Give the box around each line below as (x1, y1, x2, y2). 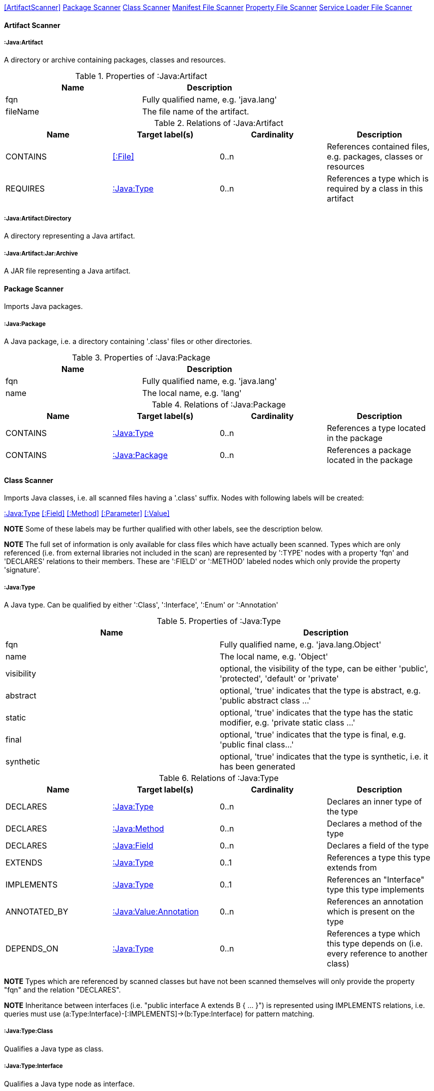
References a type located (327, 422, 426, 433)
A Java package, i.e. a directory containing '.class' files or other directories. (4, 336, 252, 345)
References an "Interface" (327, 874, 425, 884)
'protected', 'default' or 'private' (220, 673, 339, 683)
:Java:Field (112, 840, 153, 850)
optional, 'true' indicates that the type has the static (220, 707, 414, 717)
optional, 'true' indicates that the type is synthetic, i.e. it (220, 751, 429, 761)
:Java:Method (112, 823, 164, 833)
